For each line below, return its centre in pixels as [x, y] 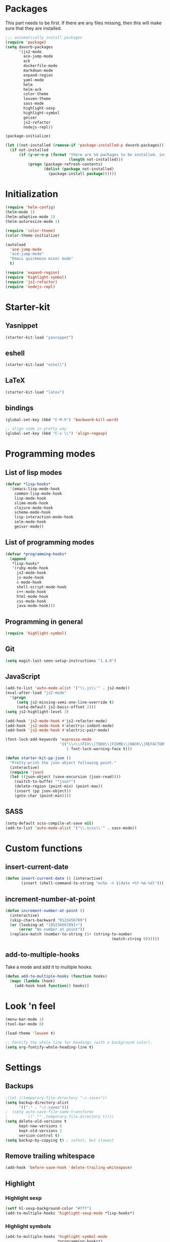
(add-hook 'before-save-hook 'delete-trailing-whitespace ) [69, 1168]
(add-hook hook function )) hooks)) [52, 986]
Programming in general [44, 622]
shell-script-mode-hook [41, 587]
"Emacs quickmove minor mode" [41, 259]
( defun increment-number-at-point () [45, 911]
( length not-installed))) [96, 159]
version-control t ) [39, 1136]
